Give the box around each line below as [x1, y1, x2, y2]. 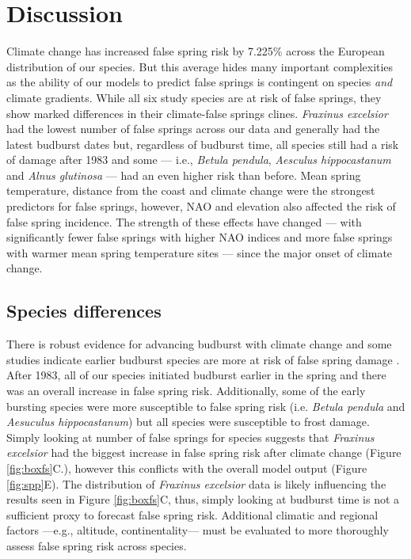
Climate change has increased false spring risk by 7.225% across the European [6, 43, 385, 59]
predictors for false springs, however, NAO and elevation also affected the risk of [6, 198, 396, 215]
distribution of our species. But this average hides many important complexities [6, 58, 394, 74]
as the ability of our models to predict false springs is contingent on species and [6, 74, 393, 90]
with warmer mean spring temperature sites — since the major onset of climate [6, 244, 393, 260]
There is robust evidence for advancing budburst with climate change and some [6, 336, 392, 352]
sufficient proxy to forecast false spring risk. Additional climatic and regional [6, 506, 379, 523]
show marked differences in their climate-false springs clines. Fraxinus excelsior [6, 105, 388, 121]
